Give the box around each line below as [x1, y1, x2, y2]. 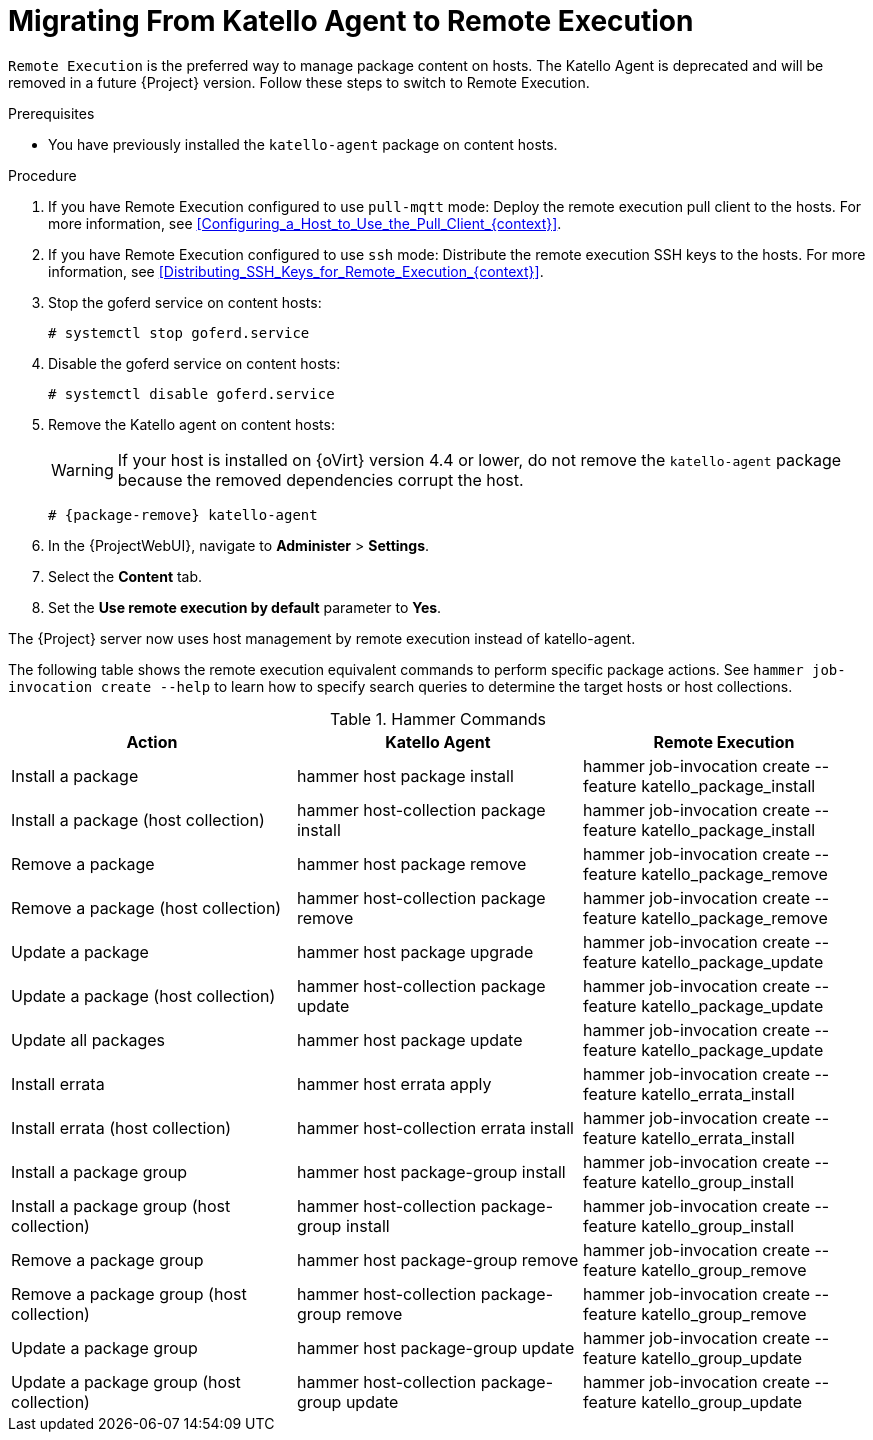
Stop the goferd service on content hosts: [48, 293, 322, 311]
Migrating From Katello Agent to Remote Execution [8, 4, 694, 38]
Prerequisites [8, 104, 95, 122]
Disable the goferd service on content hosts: [48, 354, 341, 372]
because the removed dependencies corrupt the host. [117, 469, 524, 490]
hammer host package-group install [296, 1161, 566, 1182]
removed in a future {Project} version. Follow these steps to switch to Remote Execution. [8, 73, 590, 91]
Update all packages [11, 1029, 166, 1050]
